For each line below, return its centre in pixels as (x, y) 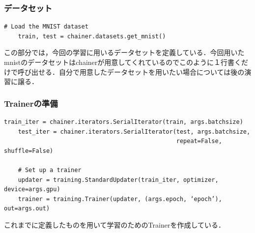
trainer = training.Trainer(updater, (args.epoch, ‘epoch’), (120, 199)
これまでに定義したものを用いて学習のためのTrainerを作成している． (114, 224)
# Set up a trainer (50, 170)
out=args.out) (27, 209)
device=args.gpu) (32, 189)
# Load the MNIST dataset (46, 27)
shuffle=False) (29, 151)
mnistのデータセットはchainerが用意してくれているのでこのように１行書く (123, 62)
